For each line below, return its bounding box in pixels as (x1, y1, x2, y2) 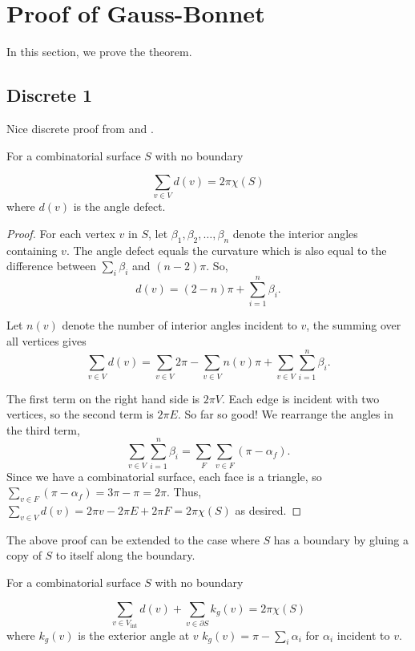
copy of (6, 547, 42, 564)
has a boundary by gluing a (273, 531, 409, 548)
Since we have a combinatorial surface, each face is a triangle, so (6, 467, 322, 484)
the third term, (6, 421, 80, 438)
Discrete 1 (6, 83, 93, 107)
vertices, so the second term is (6, 406, 154, 423)
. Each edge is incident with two (221, 390, 380, 406)
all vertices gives (6, 332, 87, 349)
